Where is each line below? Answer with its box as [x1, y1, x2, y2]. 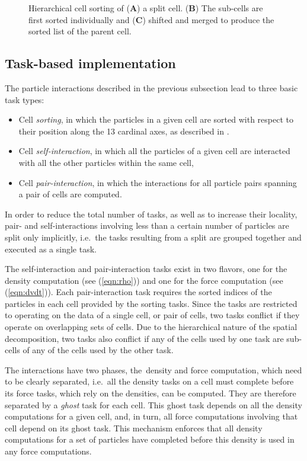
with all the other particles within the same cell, [18, 156, 194, 168]
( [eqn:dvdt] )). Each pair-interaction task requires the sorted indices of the [5, 286, 272, 298]
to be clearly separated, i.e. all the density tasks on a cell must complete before [5, 375, 294, 388]
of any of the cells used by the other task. [23, 344, 174, 356]
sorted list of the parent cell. [28, 25, 132, 37]
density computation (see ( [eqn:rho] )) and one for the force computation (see [5, 274, 283, 286]
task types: [5, 93, 44, 105]
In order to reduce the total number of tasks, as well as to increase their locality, [5, 207, 298, 220]
